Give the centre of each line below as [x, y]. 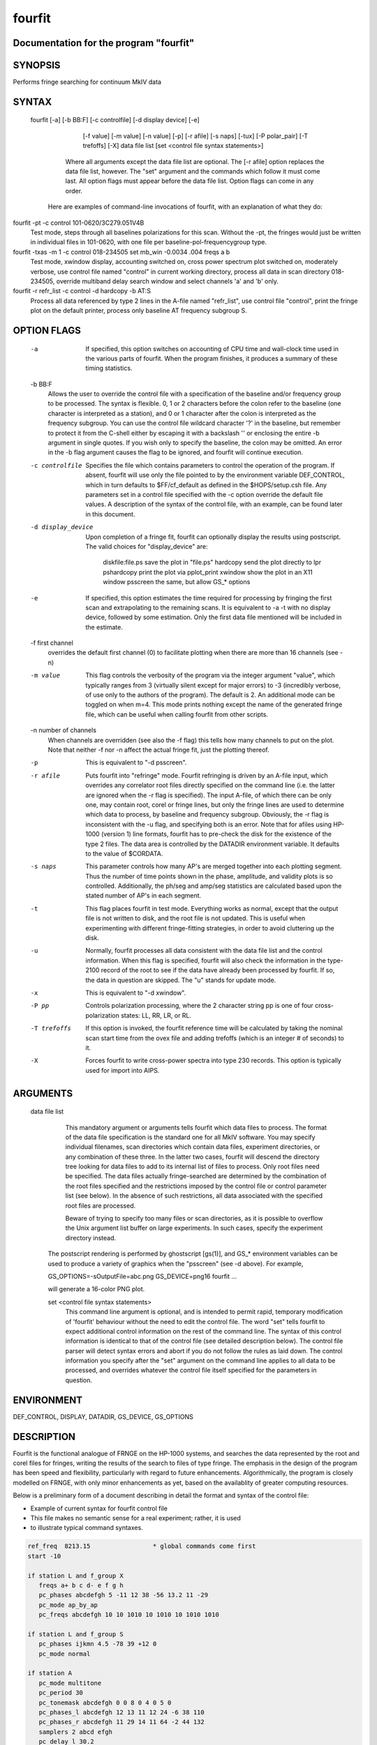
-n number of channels [64, 730]
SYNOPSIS [37, 65]
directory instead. [91, 1238]
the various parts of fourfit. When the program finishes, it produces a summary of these [212, 358]
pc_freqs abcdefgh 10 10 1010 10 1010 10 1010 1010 [129, 1615]
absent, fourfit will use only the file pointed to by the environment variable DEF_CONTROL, [215, 475]
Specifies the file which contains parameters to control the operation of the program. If [210, 465]
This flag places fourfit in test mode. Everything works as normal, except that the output [212, 908]
